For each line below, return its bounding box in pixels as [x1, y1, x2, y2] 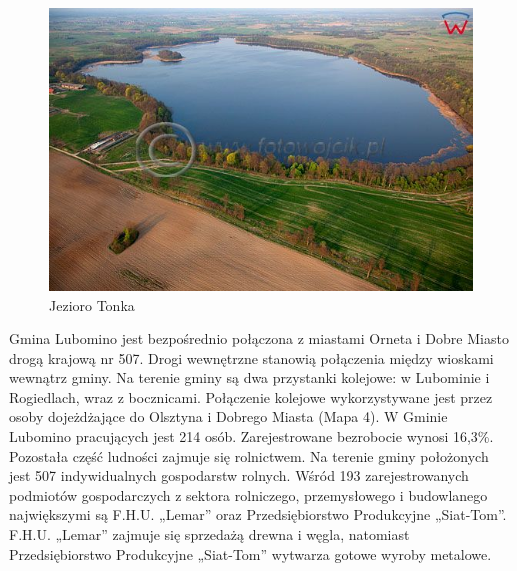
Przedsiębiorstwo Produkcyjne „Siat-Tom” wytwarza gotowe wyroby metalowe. [9, 543, 492, 564]
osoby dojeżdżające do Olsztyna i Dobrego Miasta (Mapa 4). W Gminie [9, 406, 448, 427]
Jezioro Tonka [49, 294, 135, 315]
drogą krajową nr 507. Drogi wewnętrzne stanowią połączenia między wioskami [9, 347, 494, 368]
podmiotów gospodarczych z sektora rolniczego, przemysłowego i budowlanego [9, 484, 488, 505]
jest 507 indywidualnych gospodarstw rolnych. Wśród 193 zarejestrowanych [9, 465, 469, 486]
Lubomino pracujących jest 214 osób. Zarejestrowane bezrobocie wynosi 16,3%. [9, 426, 494, 447]
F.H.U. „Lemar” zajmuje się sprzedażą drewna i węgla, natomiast [9, 524, 410, 545]
